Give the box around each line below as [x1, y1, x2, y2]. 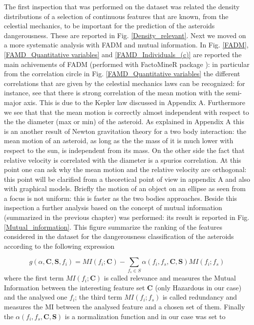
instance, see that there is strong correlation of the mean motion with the [4, 87, 224, 98]
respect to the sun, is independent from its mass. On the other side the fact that [4, 145, 245, 155]
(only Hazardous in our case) [155, 282, 242, 292]
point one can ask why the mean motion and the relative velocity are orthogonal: [4, 164, 247, 174]
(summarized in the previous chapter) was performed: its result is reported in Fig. [4, 212, 250, 222]
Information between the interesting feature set [4, 282, 145, 292]
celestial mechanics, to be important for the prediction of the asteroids [4, 21, 215, 31]
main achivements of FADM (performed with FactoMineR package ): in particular [4, 59, 250, 69]
